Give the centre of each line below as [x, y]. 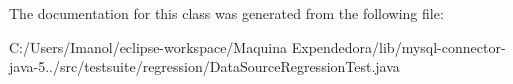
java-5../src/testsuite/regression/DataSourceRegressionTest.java [204, 66]
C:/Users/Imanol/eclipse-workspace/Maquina [148, 46]
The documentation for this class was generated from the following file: [226, 13]
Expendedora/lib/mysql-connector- [398, 46]
